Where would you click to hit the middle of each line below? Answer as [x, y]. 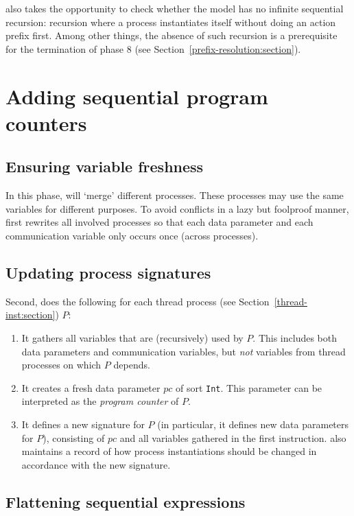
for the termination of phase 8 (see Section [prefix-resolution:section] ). [153, 48]
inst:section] [31, 315]
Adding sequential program [137, 96]
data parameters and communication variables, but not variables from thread [184, 351]
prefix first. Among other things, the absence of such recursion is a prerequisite [172, 35]
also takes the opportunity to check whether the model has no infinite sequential [175, 8]
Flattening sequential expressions [126, 501]
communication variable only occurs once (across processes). [132, 235]
